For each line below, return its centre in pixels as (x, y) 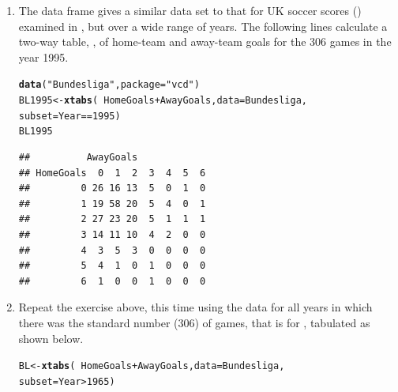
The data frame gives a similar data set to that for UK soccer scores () (190, 10)
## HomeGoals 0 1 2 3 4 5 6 (112, 173)
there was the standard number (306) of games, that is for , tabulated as (194, 322)
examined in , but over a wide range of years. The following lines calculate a (203, 26)
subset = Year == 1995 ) (69, 116)
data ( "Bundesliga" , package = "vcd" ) (109, 85)
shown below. (51, 338)
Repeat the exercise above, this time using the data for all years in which (195, 307)
